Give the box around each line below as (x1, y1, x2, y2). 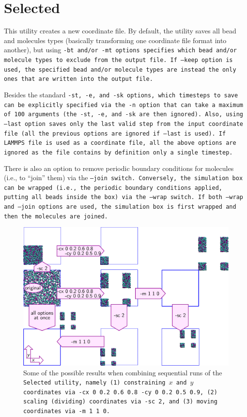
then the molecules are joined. (4, 213, 108, 220)
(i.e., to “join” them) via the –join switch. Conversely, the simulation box (4, 172, 243, 183)
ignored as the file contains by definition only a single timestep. (4, 149, 233, 156)
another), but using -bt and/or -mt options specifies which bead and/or (4, 45, 237, 55)
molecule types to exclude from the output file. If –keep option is (4, 56, 233, 63)
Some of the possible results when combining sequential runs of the (23, 367, 222, 377)
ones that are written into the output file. (4, 76, 153, 83)
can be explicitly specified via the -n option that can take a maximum (4, 101, 243, 108)
